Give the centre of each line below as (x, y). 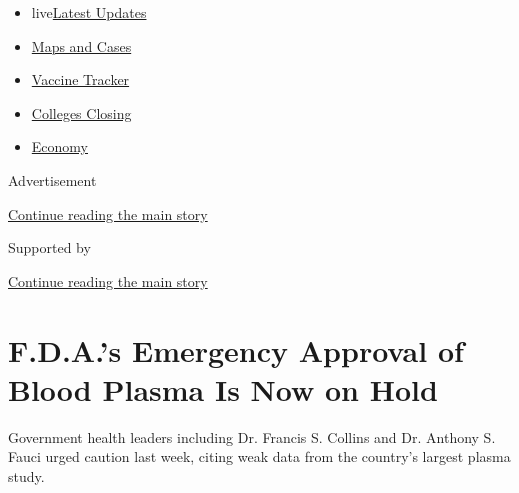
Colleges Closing (81, 112)
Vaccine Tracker (80, 79)
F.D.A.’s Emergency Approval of (236, 349)
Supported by (49, 247)
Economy (59, 146)
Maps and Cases (81, 45)
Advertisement (52, 179)
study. (26, 475)
